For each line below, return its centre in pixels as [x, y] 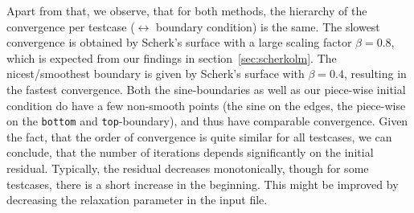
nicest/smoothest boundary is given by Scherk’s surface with [156, 74]
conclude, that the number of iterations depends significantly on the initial [190, 152]
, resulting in [375, 74]
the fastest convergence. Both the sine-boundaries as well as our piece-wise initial [206, 89]
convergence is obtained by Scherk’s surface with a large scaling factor [179, 42]
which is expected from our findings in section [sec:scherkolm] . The [172, 57]
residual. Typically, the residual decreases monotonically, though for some [188, 168]
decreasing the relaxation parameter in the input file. [137, 200]
